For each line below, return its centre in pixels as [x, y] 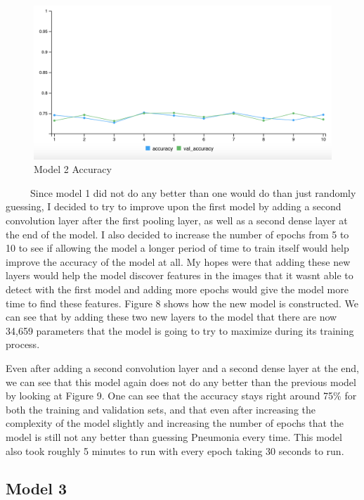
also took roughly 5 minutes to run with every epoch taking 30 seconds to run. [175, 450]
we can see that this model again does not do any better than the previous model [181, 382]
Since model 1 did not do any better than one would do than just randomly [193, 192]
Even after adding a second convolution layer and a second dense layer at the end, [182, 367]
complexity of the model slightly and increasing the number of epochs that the [175, 423]
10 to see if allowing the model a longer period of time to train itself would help [177, 248]
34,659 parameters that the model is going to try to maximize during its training [180, 330]
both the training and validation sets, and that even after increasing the [161, 409]
